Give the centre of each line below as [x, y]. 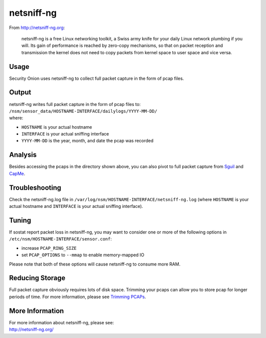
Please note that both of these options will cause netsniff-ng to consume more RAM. [95, 264]
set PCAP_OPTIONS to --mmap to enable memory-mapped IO [83, 255]
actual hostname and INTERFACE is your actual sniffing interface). [76, 206]
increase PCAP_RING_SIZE [49, 248]
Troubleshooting [35, 187]
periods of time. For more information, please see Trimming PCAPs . [78, 297]
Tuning [20, 220]
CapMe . [17, 173]
